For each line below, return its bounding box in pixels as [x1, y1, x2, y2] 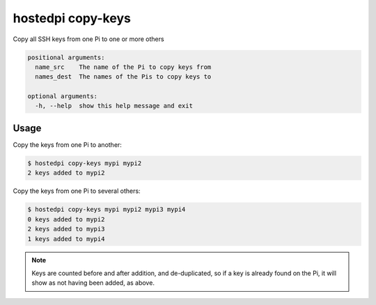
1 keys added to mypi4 [27, 235, 105, 243]
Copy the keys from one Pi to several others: [13, 187, 141, 195]
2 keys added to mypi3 [27, 225, 105, 233]
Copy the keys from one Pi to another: [13, 140, 122, 149]
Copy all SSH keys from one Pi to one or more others [13, 35, 164, 43]
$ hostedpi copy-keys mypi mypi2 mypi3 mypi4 [27, 205, 186, 214]
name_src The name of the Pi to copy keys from [35, 63, 212, 71]
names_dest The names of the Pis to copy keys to [35, 73, 212, 81]
